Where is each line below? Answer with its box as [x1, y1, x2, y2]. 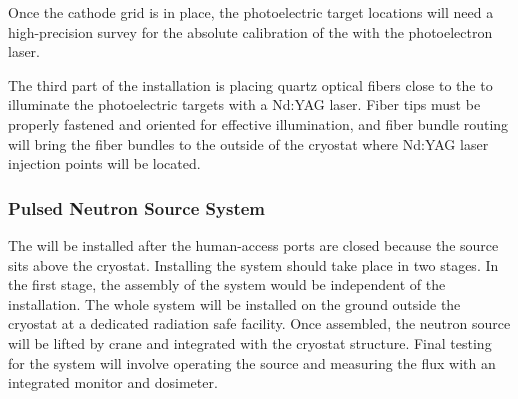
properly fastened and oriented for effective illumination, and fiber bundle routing [8, 113, 509, 134]
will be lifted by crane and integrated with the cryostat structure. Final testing [8, 332, 492, 353]
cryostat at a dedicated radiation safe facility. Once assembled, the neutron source [8, 313, 511, 334]
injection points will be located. [8, 153, 201, 174]
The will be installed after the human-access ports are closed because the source [8, 234, 499, 255]
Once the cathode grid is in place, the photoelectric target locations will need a [8, 2, 494, 22]
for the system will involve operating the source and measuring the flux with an [8, 352, 496, 373]
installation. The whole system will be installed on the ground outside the [8, 293, 461, 314]
